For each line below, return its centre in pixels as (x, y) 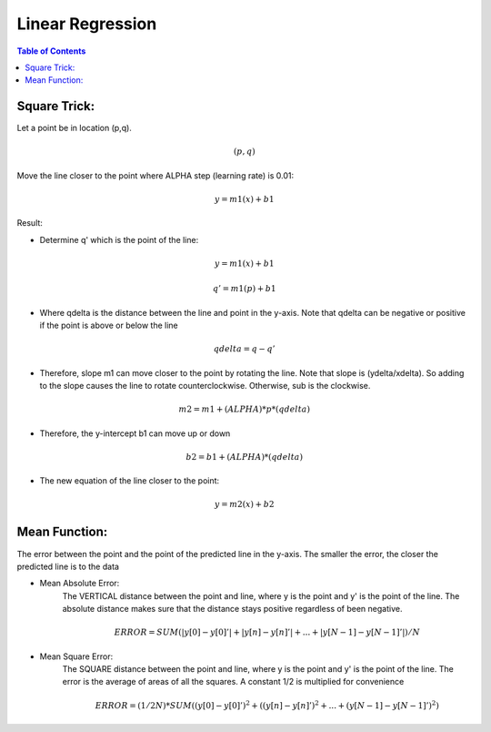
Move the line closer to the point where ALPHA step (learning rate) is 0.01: (155, 175)
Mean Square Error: (76, 656)
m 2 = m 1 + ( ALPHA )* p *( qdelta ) (245, 409)
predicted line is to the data (68, 566)
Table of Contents (51, 51)
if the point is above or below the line (109, 325)
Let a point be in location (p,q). (74, 128)
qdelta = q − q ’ (245, 349)
